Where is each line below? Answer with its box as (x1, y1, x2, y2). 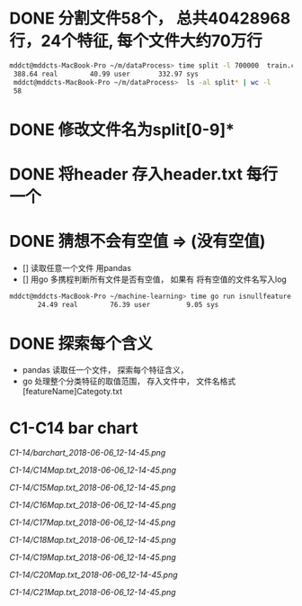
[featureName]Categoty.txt (22, 386, 123, 397)
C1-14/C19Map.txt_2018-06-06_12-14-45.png (9, 552, 177, 563)
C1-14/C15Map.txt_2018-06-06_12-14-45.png (9, 483, 176, 493)
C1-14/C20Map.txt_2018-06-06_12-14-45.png (9, 569, 178, 581)
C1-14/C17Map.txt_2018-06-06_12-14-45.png (9, 517, 176, 528)
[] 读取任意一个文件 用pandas (22, 262, 132, 273)
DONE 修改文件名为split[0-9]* (9, 119, 235, 140)
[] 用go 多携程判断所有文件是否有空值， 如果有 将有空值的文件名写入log (22, 274, 288, 285)
